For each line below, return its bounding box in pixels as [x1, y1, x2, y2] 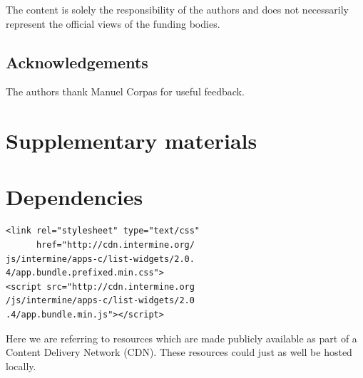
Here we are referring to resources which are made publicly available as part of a [6, 330, 357, 345]
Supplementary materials [6, 126, 257, 155]
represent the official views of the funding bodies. [6, 16, 220, 31]
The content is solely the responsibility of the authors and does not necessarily [6, 2, 349, 16]
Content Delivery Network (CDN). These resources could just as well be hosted [6, 345, 352, 359]
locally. [6, 358, 36, 373]
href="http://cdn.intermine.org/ [36, 240, 195, 251]
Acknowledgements [6, 51, 148, 73]
